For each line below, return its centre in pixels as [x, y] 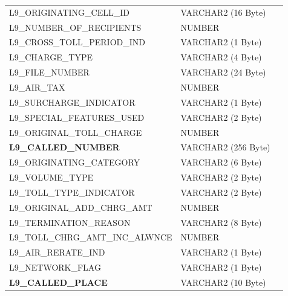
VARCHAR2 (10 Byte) [223, 282]
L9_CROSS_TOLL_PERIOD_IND [77, 42]
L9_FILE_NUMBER [49, 72]
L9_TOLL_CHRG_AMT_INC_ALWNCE [91, 237]
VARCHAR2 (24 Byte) [223, 72]
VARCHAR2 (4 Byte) [221, 57]
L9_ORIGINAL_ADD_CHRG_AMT [81, 207]
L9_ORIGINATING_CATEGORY [75, 162]
